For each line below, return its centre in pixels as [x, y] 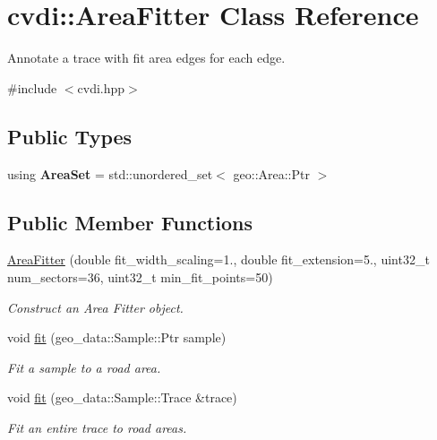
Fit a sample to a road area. [84, 367]
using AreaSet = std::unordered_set [110, 173]
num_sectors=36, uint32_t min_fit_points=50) [140, 276]
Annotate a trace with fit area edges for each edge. [146, 58]
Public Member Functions [130, 222]
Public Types [70, 136]
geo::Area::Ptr [271, 173]
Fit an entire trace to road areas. [97, 427]
